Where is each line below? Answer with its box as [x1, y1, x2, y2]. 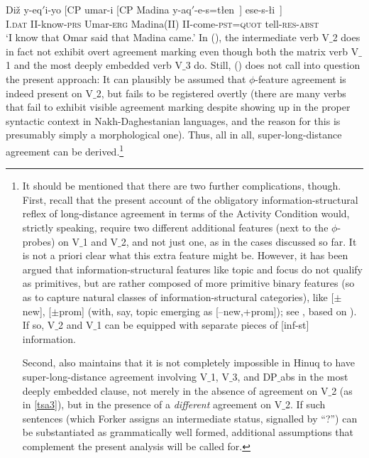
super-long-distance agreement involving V [22, 369, 208, 383]
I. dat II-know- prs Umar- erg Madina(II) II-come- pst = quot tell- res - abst [6, 16, 319, 31]
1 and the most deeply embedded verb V [6, 58, 182, 72]
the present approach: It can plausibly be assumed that [6, 71, 246, 86]
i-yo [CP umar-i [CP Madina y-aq [45, 2, 192, 16]
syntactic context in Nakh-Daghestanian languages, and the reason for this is [6, 113, 341, 128]
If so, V [22, 317, 55, 332]
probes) [22, 234, 55, 249]
